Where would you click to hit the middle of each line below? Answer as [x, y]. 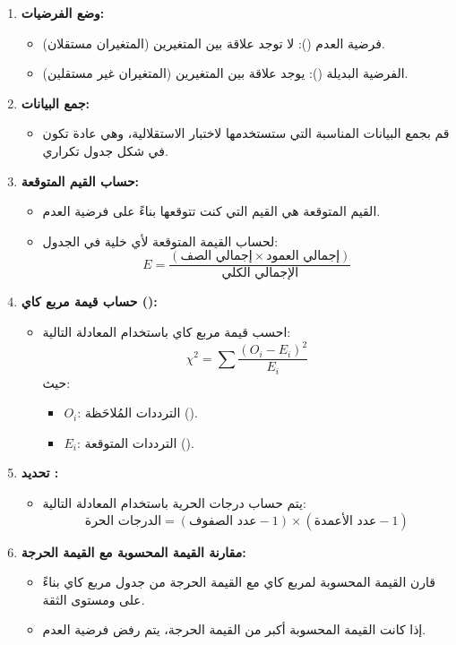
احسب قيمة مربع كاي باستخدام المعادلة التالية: [167, 331]
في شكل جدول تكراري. [105, 150]
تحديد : [40, 473]
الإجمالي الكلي [260, 274]
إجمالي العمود [303, 257]
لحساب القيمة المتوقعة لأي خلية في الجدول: [160, 241]
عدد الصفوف [223, 521]
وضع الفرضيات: [63, 13]
